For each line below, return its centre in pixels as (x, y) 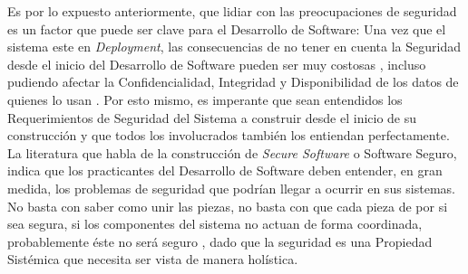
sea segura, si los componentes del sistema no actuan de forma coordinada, (215, 224)
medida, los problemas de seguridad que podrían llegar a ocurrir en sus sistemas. (232, 188)
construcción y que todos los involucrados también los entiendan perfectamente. (229, 135)
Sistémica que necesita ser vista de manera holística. (153, 259)
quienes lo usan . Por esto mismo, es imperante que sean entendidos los (205, 99)
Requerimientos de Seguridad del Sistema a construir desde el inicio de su (212, 117)
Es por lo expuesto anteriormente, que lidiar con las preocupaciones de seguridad (232, 11)
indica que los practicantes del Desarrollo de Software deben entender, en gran (225, 170)
